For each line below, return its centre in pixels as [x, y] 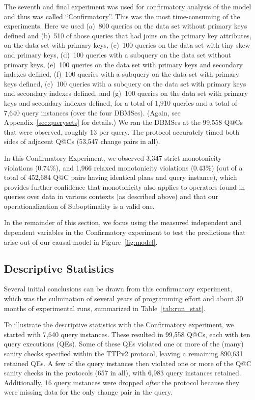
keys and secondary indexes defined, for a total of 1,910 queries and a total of [121, 102]
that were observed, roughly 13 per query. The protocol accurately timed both [122, 131]
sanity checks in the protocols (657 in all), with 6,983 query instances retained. [123, 373]
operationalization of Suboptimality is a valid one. [79, 206]
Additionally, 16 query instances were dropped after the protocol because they [122, 382]
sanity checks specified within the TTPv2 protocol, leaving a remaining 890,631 [124, 354]
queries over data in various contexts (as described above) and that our [111, 196]
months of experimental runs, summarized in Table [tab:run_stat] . [105, 308]
